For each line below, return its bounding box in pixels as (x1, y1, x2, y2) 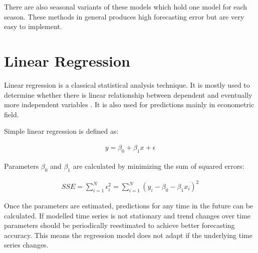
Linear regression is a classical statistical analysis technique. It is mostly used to (4, 79, 250, 90)
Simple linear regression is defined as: (4, 126, 119, 136)
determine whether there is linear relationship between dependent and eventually (4, 89, 252, 100)
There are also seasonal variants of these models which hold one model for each (4, 2, 247, 12)
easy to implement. (4, 21, 62, 32)
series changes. (4, 239, 49, 250)
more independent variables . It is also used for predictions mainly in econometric (4, 99, 254, 110)
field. (4, 109, 19, 119)
